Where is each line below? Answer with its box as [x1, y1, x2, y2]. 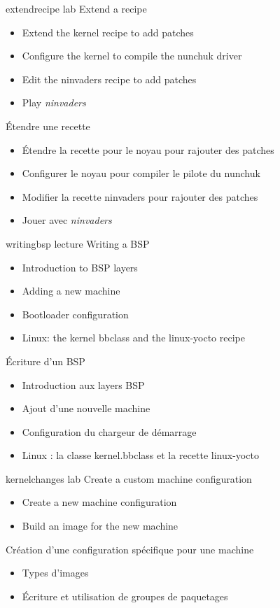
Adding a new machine [22, 283, 120, 298]
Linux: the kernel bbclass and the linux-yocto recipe [22, 330, 245, 345]
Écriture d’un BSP [6, 353, 85, 368]
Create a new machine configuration [22, 495, 177, 509]
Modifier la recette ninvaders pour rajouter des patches [22, 189, 258, 204]
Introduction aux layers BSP [22, 377, 145, 392]
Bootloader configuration [22, 306, 129, 321]
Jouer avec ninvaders [22, 213, 112, 227]
